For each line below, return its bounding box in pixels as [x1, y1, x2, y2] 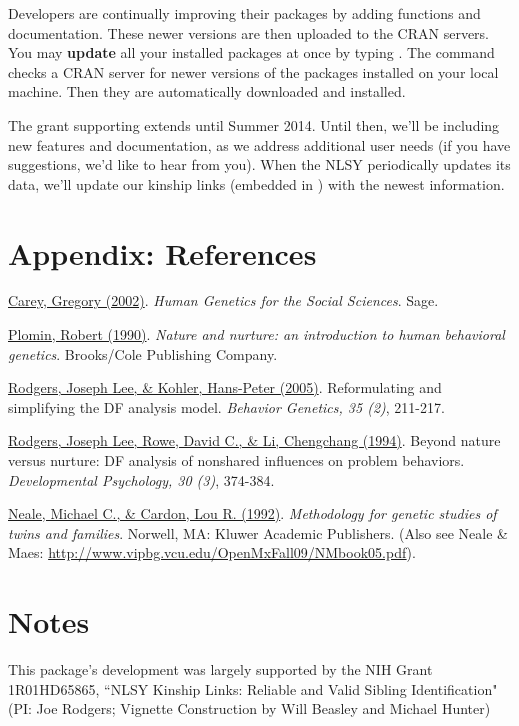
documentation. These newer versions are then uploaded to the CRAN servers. [8, 22, 490, 43]
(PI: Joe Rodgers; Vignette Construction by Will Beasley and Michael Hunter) [8, 698, 491, 719]
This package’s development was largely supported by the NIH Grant [8, 659, 433, 680]
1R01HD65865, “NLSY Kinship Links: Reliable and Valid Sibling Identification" [8, 678, 498, 699]
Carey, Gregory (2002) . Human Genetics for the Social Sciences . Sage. [8, 290, 439, 311]
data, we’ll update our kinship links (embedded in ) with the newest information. [8, 173, 505, 194]
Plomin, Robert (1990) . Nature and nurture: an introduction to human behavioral [8, 324, 505, 345]
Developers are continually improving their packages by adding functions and [8, 3, 481, 23]
